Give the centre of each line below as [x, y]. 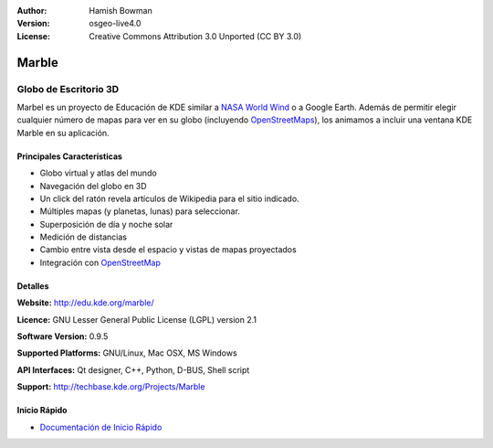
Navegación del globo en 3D [93, 186]
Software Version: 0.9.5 [63, 336]
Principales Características [70, 156]
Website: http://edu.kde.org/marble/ [85, 303]
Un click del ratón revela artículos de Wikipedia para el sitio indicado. [170, 198]
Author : [32, 11]
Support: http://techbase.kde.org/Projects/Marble [111, 387]
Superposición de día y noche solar [106, 224]
